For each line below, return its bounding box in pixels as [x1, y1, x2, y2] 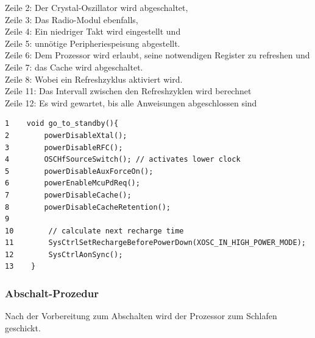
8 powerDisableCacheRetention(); [5, 202, 171, 212]
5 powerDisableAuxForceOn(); [5, 167, 154, 176]
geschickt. [5, 321, 41, 334]
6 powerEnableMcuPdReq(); [5, 179, 140, 188]
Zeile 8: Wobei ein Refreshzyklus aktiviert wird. [5, 72, 183, 85]
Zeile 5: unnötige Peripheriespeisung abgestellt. [5, 36, 180, 49]
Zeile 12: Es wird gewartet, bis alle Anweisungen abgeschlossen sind [5, 96, 257, 109]
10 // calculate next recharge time [5, 226, 184, 235]
